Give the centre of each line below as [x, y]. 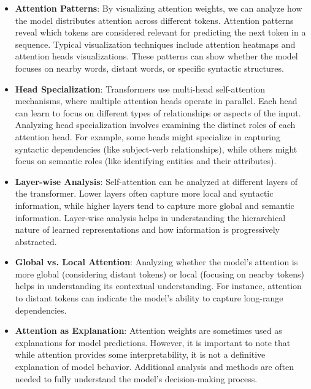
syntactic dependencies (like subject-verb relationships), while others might [156, 149]
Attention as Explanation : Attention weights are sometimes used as [148, 330]
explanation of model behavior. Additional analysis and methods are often [154, 367]
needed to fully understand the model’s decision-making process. [136, 378]
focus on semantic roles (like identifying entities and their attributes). [146, 161]
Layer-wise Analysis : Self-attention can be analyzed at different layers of [156, 181]
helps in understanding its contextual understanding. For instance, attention [158, 286]
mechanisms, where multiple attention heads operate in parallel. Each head [156, 101]
